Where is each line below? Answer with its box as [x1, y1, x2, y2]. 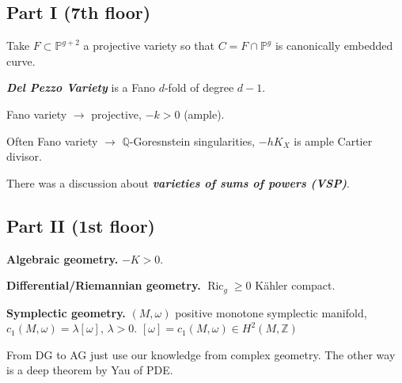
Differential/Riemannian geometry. [6, 277, 201, 294]
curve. [6, 52, 36, 69]
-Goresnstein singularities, [129, 132, 256, 149]
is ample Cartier [294, 132, 373, 149]
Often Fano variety [6, 132, 98, 149]
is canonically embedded [275, 37, 393, 54]
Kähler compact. [255, 277, 336, 294]
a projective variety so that [83, 37, 214, 54]
